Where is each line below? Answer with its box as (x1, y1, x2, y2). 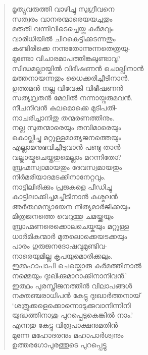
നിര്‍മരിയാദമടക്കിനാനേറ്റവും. (12, 171, 106, 182)
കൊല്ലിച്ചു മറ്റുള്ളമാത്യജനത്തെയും (12, 132, 121, 142)
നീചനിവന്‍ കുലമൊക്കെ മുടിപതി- (12, 102, 118, 112)
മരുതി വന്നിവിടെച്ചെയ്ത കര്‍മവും (12, 23, 114, 34)
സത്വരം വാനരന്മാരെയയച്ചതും (12, 13, 113, 24)
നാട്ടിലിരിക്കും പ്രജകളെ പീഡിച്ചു (12, 181, 112, 192)
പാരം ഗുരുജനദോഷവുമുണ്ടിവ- (12, 241, 108, 251)
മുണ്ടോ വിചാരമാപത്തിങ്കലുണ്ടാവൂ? (12, 52, 121, 63)
